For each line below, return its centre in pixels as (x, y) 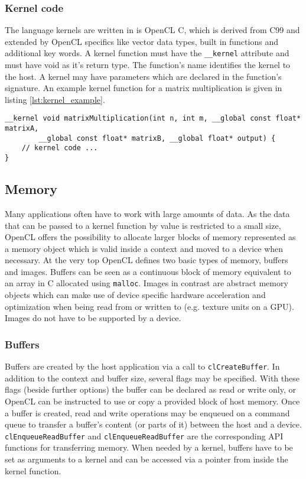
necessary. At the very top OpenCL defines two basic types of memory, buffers (147, 260)
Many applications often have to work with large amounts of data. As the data (147, 213)
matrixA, (22, 129)
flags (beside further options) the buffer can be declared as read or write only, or (150, 389)
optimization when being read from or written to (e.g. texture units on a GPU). (149, 306)
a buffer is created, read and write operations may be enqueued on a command (147, 412)
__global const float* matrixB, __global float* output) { (157, 138)
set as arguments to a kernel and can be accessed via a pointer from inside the (147, 459)
